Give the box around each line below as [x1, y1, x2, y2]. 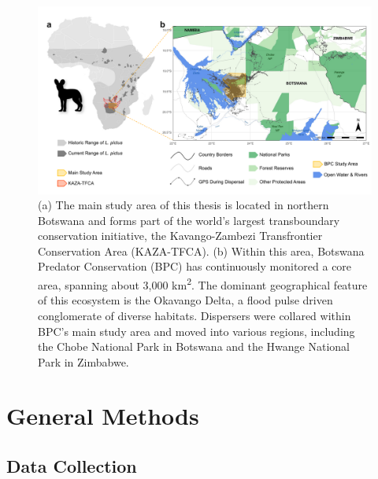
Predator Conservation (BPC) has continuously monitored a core [38, 258, 352, 275]
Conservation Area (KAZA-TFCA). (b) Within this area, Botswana [38, 242, 365, 259]
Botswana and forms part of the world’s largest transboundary [38, 212, 340, 228]
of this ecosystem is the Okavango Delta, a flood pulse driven [38, 292, 333, 308]
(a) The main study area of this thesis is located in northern [38, 197, 329, 213]
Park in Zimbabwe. [38, 353, 129, 370]
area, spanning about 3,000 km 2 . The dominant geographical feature [38, 275, 368, 293]
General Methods [6, 400, 199, 432]
